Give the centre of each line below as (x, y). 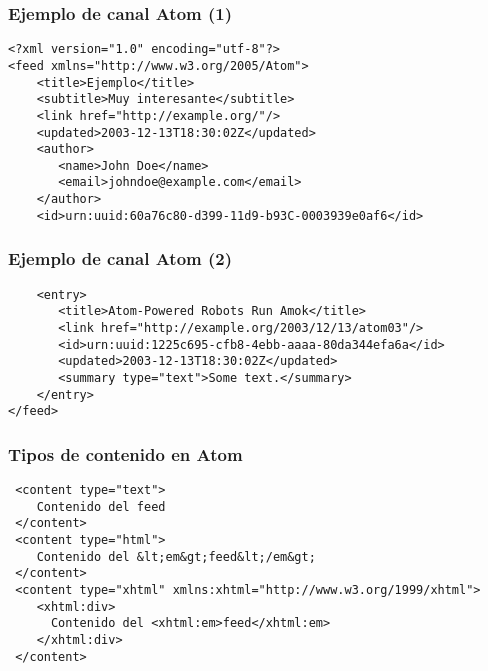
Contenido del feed (101, 506)
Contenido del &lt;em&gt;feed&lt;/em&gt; (176, 556)
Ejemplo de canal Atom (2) (120, 258)
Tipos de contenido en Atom (125, 453)
